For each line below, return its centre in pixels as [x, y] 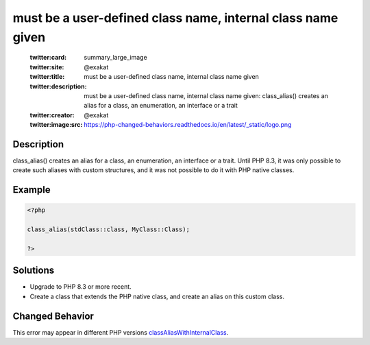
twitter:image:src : [56, 125]
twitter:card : [48, 58]
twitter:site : [47, 67]
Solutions [34, 271]
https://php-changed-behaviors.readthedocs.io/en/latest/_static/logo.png [188, 125]
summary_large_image [115, 58]
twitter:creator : [52, 115]
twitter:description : [58, 86]
